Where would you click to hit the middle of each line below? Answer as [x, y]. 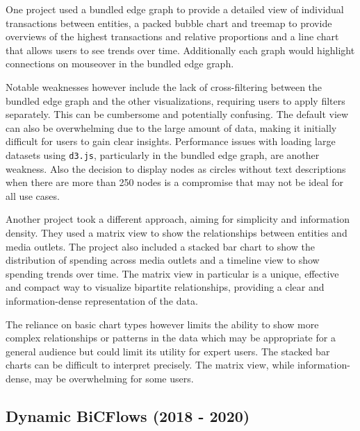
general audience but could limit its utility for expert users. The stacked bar [168, 351]
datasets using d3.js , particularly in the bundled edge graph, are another [163, 154]
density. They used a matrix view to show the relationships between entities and [177, 232]
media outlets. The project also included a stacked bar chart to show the [160, 246]
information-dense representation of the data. [102, 300]
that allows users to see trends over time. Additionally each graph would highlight [180, 50]
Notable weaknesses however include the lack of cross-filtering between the [164, 86]
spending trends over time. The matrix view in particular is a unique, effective [172, 273]
